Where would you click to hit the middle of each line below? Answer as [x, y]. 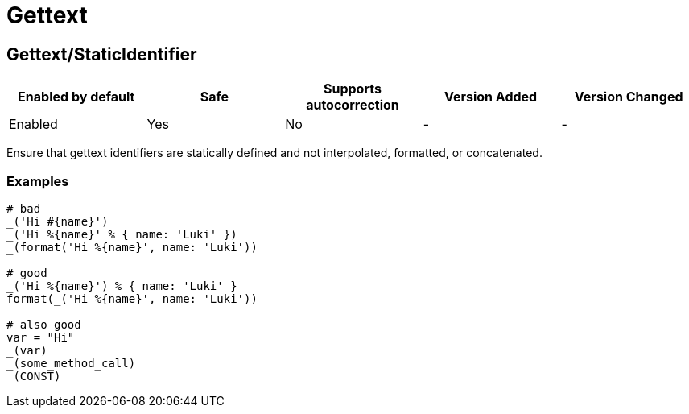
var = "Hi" [41, 337]
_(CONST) [34, 376]
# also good [44, 324]
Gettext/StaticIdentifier [102, 54]
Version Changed [629, 97]
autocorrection [353, 105]
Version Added [491, 97]
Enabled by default [76, 97]
